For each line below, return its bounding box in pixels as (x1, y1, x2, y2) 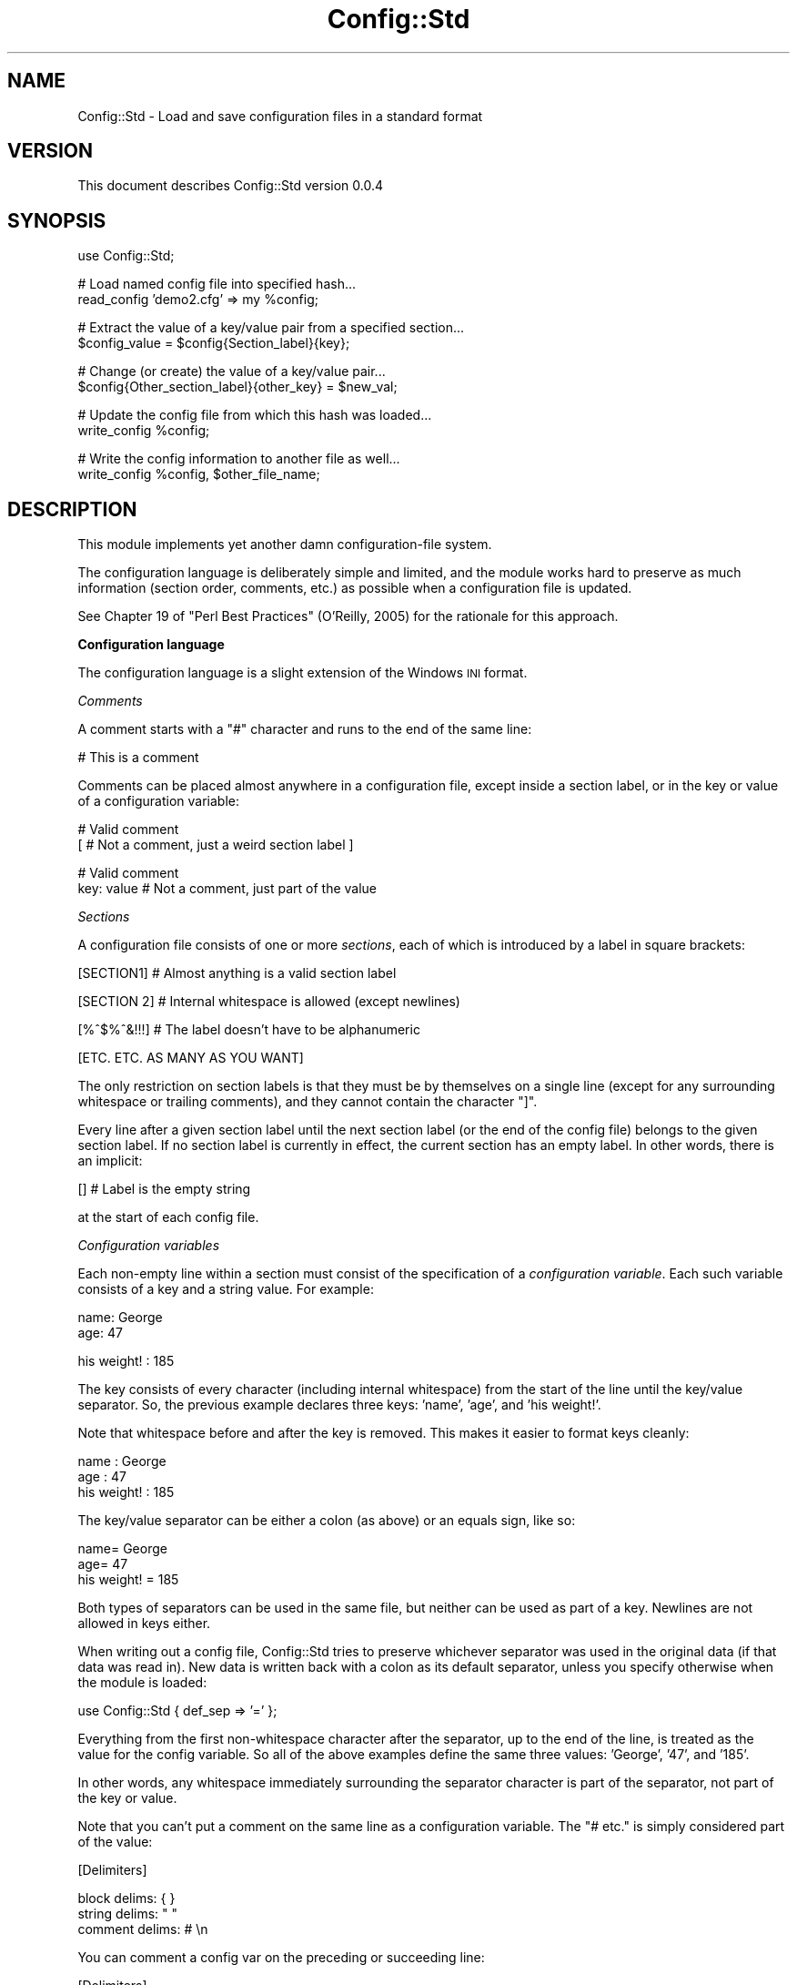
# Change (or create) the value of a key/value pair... (77, 363, 386, 380)
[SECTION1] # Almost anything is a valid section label (77, 965, 397, 982)
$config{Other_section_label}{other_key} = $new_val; (77, 379, 398, 395)
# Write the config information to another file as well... (77, 451, 400, 467)
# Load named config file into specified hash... (77, 276, 357, 292)
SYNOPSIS (7, 209, 106, 232)
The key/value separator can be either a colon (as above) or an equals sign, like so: (77, 1512, 576, 1529)
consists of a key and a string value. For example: (77, 1281, 374, 1298)
